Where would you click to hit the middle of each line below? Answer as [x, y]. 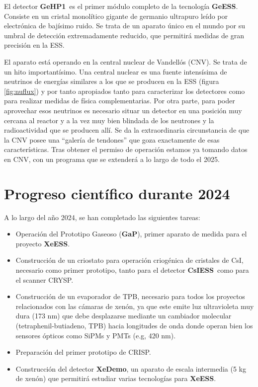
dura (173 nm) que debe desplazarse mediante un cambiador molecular [124, 316]
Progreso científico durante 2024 [117, 193]
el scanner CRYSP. [44, 279]
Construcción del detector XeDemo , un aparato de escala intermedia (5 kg [131, 368]
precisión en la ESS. [34, 45]
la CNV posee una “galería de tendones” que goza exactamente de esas [112, 139]
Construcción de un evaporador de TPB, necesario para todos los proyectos [130, 296]
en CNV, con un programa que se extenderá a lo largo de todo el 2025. [112, 159]
